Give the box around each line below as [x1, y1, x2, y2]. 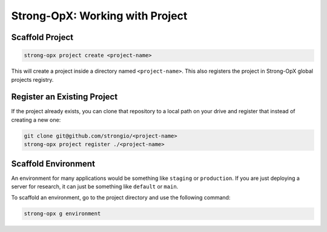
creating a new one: [11, 116, 61, 124]
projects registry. [11, 76, 54, 83]
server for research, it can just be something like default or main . [11, 183, 179, 190]
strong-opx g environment [24, 210, 101, 217]
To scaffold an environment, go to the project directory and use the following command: [11, 194, 231, 201]
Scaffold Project [11, 32, 74, 42]
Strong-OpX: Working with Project [11, 9, 188, 22]
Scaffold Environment [11, 158, 95, 169]
